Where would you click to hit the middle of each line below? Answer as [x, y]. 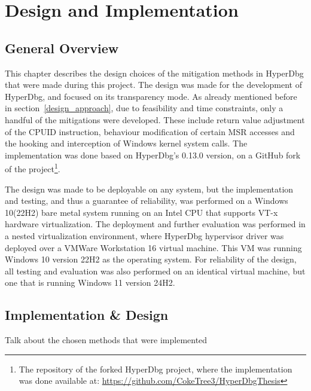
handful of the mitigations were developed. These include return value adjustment [155, 119]
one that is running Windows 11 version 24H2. [90, 282]
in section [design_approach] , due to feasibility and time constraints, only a [144, 108]
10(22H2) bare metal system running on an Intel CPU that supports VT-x [141, 212]
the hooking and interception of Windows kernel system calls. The [126, 143]
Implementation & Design [87, 315]
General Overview [62, 48]
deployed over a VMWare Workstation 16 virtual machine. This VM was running [153, 247]
